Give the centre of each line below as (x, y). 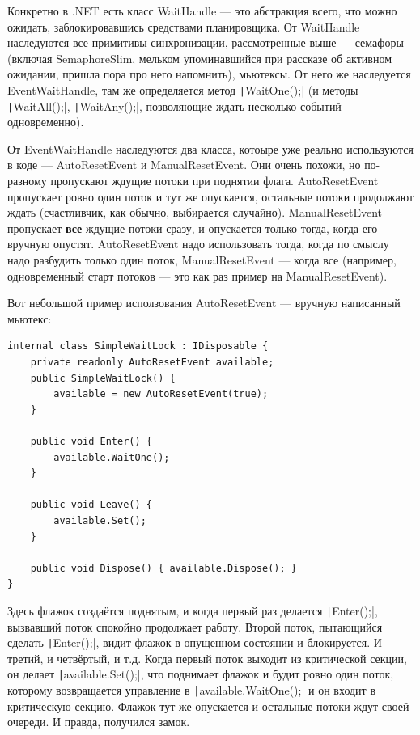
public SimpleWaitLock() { (103, 378)
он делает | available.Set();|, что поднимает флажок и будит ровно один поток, (201, 674)
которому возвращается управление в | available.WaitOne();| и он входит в (191, 690)
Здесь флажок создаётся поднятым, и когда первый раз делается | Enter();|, (193, 610)
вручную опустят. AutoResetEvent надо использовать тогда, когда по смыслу (198, 244)
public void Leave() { (91, 505)
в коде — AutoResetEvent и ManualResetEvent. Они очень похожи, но (184, 165)
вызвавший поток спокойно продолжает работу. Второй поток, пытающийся (195, 626)
